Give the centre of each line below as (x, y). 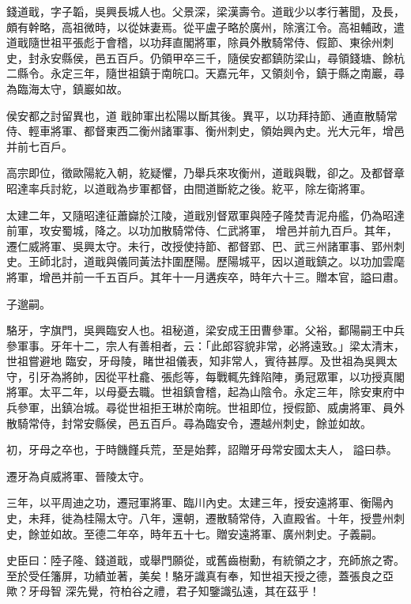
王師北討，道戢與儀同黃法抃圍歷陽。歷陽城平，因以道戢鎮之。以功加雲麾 (216, 261)
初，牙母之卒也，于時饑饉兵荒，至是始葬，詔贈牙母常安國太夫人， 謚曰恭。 (202, 449)
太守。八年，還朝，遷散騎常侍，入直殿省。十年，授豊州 (249, 518)
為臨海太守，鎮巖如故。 (67, 88)
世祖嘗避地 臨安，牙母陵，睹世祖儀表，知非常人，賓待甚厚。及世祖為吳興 (196, 361)
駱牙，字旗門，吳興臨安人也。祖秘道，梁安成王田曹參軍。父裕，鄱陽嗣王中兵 (205, 330)
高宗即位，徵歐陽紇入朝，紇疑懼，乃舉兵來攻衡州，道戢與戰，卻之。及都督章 (205, 173)
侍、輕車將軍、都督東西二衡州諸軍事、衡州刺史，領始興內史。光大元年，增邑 (205, 131)
